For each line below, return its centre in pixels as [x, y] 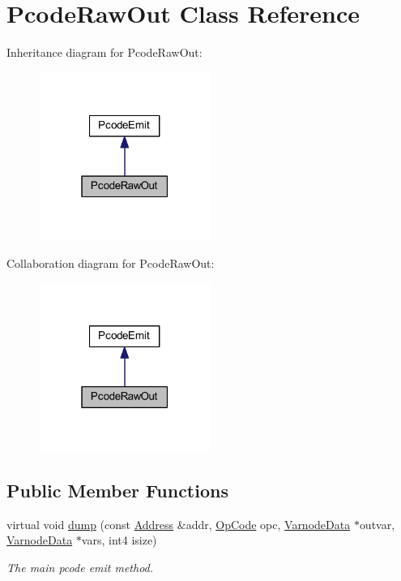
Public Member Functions [117, 490]
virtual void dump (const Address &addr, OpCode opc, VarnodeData [179, 524]
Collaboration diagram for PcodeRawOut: [111, 263]
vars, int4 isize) [119, 540]
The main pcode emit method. [80, 567]
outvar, [377, 524]
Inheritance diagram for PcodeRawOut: [105, 52]
